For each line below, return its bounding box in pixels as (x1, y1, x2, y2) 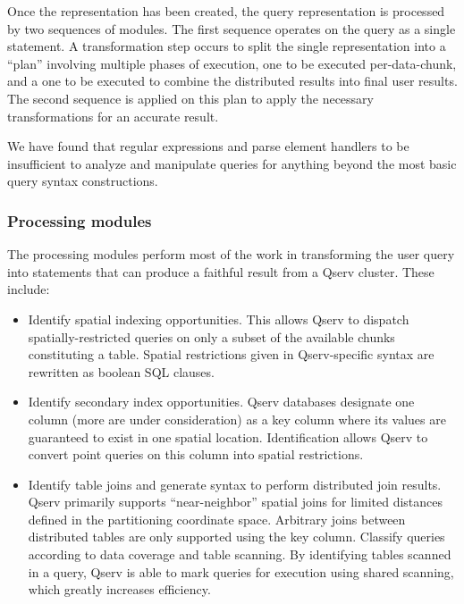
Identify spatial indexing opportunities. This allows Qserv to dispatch (28, 309, 409, 328)
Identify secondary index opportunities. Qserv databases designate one (28, 392, 415, 411)
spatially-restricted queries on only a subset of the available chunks (28, 327, 395, 346)
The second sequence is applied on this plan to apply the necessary (7, 88, 374, 107)
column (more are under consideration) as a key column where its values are (28, 409, 446, 428)
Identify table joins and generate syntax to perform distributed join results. (28, 474, 442, 493)
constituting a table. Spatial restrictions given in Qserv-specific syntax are (28, 345, 434, 364)
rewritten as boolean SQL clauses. (28, 362, 215, 381)
